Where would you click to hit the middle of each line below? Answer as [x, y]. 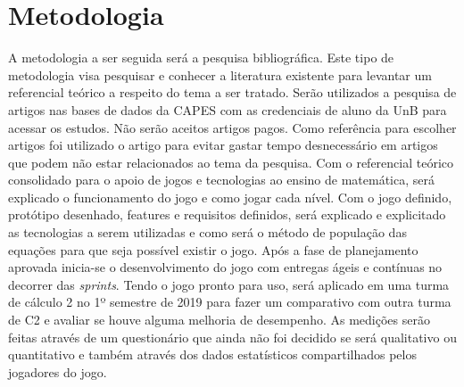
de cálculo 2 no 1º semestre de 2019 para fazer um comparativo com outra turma [230, 302]
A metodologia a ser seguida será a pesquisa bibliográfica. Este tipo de [201, 58]
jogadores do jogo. [58, 371]
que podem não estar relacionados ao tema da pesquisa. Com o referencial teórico [231, 162]
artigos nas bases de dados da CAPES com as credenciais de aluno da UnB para [228, 109]
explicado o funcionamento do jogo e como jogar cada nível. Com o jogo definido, [230, 197]
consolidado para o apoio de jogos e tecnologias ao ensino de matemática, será [221, 180]
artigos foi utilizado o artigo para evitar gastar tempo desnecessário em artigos [223, 145]
